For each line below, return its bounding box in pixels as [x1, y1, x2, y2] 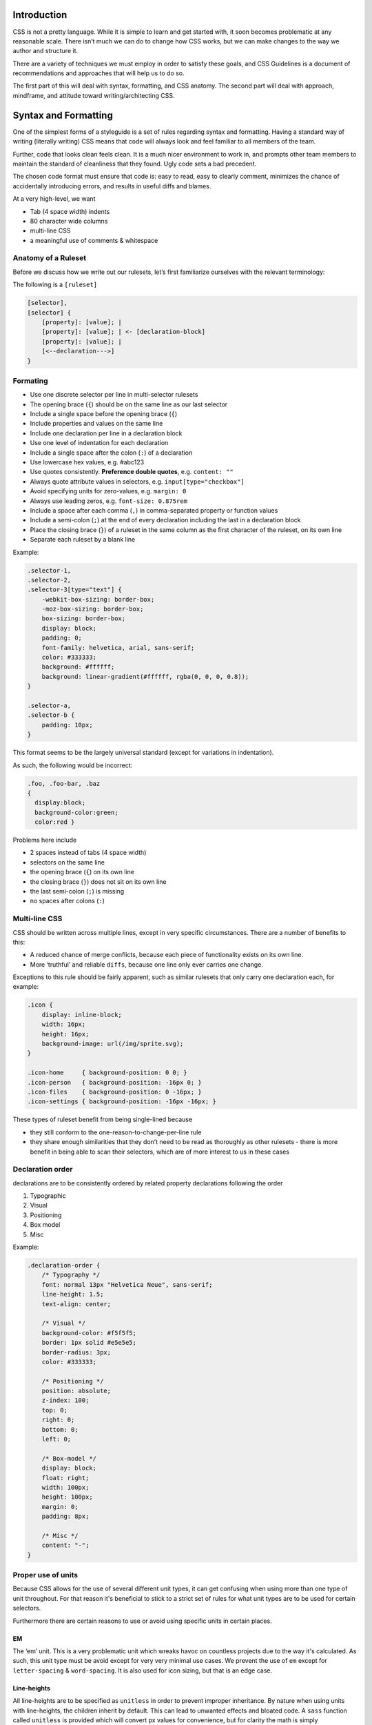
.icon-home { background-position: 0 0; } [27, 1069, 187, 1076]
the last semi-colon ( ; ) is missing [30, 887, 125, 895]
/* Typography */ [41, 1271, 101, 1279]
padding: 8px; [41, 1512, 90, 1521]
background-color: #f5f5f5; [41, 1329, 137, 1337]
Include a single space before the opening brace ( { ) [30, 410, 178, 418]
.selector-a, [27, 701, 72, 709]
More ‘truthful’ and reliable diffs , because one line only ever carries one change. [30, 960, 263, 969]
